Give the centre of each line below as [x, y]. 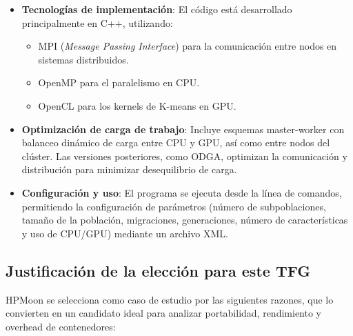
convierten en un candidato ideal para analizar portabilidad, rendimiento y [163, 313]
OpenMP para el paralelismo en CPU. [119, 82]
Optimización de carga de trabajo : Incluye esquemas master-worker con [183, 129]
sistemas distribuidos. [83, 59]
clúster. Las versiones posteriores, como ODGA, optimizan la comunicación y [184, 156]
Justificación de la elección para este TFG [158, 270]
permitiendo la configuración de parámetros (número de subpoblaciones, [174, 206]
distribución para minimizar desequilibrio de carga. [129, 169]
